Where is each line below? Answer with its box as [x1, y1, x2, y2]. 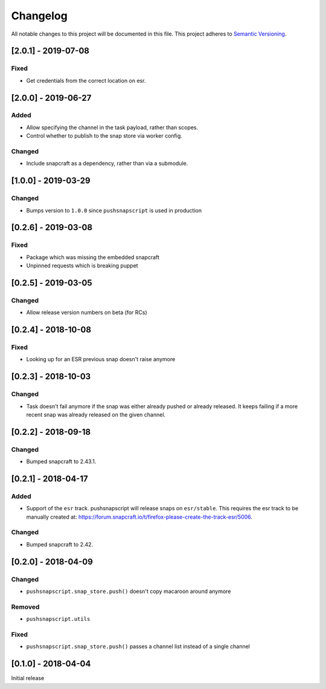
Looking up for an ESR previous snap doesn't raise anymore [26, 356, 176, 363]
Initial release [11, 675, 45, 682]
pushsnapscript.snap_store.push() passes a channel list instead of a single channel [26, 643, 250, 650]
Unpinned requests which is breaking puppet [26, 262, 138, 269]
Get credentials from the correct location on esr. [26, 77, 146, 84]
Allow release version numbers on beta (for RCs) [26, 309, 147, 316]
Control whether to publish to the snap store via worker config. [26, 132, 182, 139]
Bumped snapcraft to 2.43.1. [26, 458, 97, 465]
